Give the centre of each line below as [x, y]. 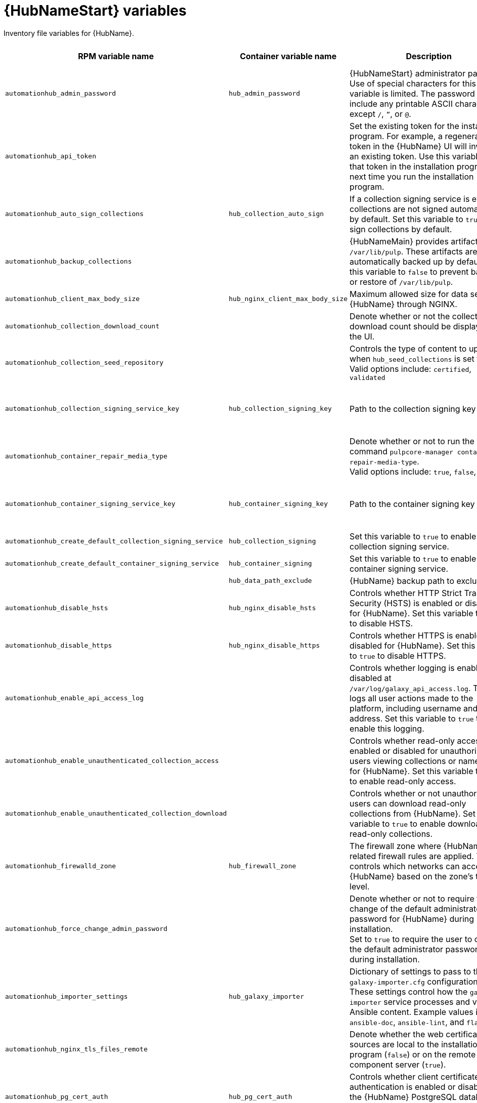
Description [429, 56]
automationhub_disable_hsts [57, 608]
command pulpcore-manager [401, 451]
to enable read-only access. [403, 781]
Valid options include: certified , [410, 369]
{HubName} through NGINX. [403, 304]
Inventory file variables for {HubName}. [69, 33]
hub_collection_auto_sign [276, 214]
